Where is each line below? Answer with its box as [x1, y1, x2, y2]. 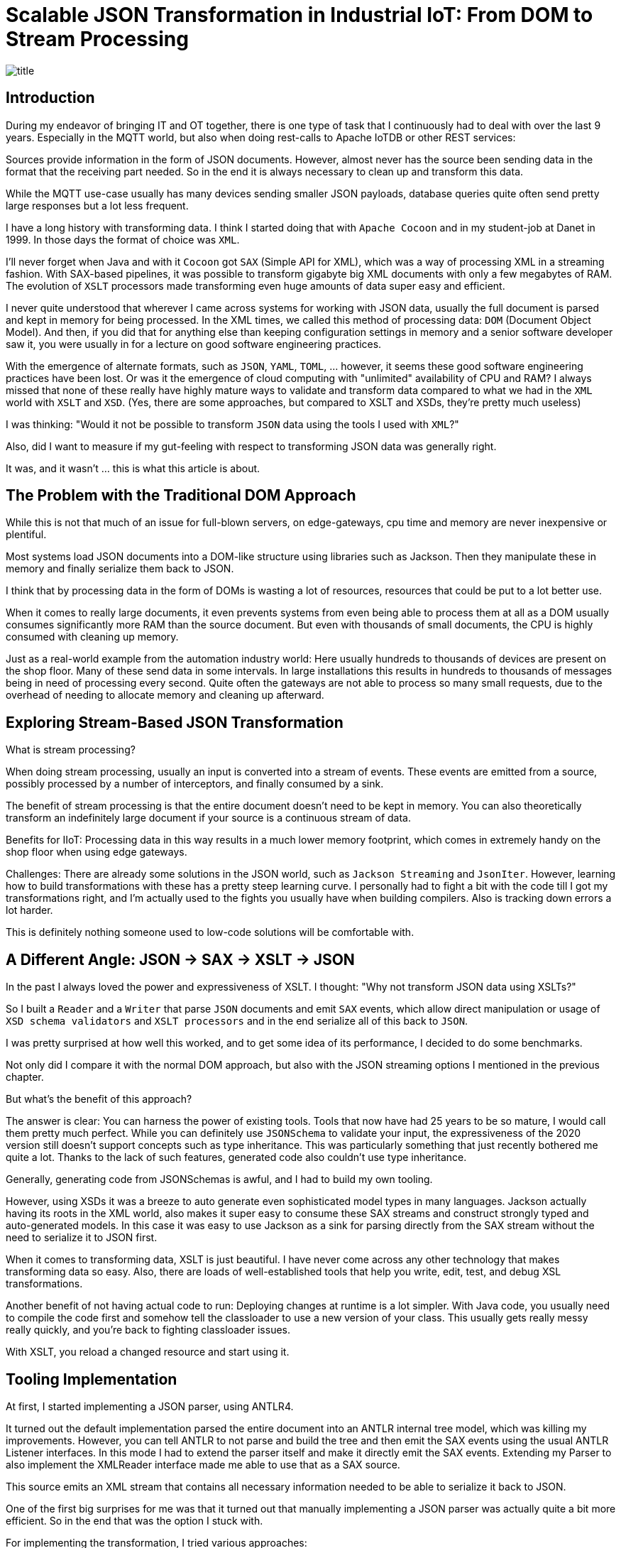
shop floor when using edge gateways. [6, 846, 187, 859]
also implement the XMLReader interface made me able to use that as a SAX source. [6, 1458, 400, 1471]
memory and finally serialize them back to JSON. [6, 562, 234, 575]
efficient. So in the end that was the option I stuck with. [6, 1514, 263, 1527]
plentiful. [6, 528, 47, 541]
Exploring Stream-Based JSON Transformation [6, 713, 344, 731]
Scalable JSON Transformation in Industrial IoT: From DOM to [6, 3, 593, 27]
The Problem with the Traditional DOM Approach [6, 486, 356, 505]
